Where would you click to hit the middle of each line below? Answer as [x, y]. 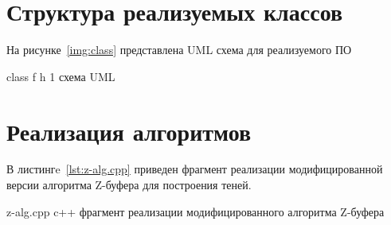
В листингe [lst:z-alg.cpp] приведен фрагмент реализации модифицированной [195, 169]
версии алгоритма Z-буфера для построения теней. [129, 185]
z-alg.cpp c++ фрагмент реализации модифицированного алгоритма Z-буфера [195, 211]
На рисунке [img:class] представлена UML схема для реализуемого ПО [179, 50]
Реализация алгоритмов [129, 131]
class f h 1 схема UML [61, 76]
